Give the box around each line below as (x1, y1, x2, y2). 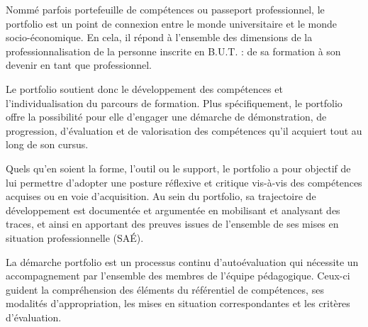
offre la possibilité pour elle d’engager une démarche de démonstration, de (6, 109, 327, 124)
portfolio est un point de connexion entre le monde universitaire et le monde (6, 16, 337, 31)
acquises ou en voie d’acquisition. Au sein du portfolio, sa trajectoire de (6, 189, 316, 204)
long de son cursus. (6, 137, 89, 152)
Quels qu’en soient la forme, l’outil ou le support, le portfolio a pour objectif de (6, 160, 351, 175)
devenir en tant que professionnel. (6, 57, 152, 72)
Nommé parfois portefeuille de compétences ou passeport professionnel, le (6, 2, 325, 16)
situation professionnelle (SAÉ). (6, 230, 144, 245)
